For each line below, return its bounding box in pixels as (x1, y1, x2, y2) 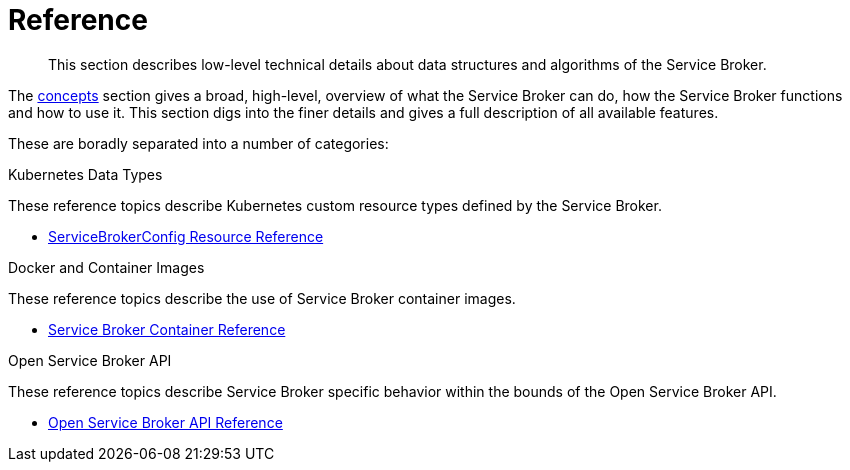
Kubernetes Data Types (8, 165, 163, 183)
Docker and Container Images (8, 258, 205, 276)
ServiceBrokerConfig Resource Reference (48, 227, 324, 245)
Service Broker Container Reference (48, 320, 286, 338)
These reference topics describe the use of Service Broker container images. (8, 289, 516, 307)
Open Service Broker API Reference (48, 413, 283, 431)
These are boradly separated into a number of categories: (8, 134, 389, 152)
